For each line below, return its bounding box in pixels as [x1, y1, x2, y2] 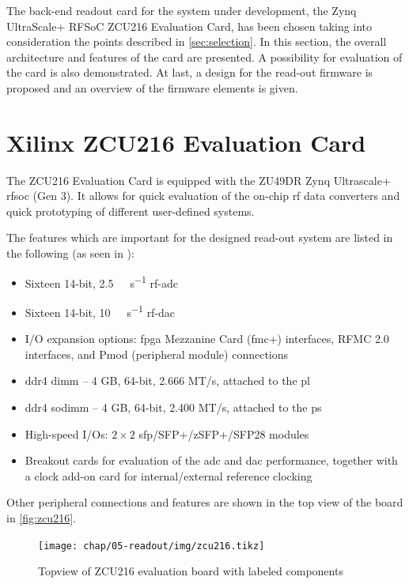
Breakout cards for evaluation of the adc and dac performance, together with [25, 452, 398, 469]
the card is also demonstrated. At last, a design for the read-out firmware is [6, 64, 373, 81]
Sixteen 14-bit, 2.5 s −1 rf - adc [25, 272, 178, 291]
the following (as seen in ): [6, 245, 134, 262]
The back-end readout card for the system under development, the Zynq [6, 2, 357, 18]
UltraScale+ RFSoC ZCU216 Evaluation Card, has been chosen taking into [6, 17, 373, 34]
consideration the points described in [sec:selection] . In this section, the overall [6, 33, 387, 50]
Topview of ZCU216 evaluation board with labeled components [38, 563, 343, 579]
